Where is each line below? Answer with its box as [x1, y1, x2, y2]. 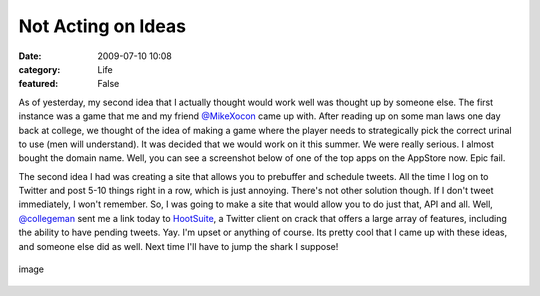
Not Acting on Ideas [18, 15, 187, 37]
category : [18, 63, 61, 75]
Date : [18, 50, 42, 62]
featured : [18, 78, 59, 90]
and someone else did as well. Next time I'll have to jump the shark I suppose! [18, 240, 339, 252]
